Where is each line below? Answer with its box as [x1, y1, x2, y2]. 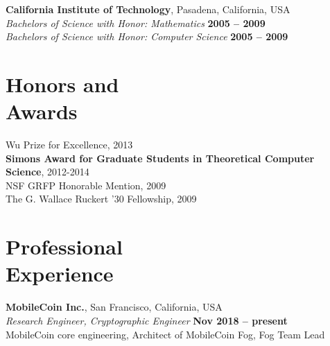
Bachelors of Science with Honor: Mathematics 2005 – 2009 [6, 15, 266, 30]
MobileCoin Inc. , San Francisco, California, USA [6, 300, 223, 314]
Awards [6, 97, 78, 126]
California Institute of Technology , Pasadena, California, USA [6, 2, 290, 16]
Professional [6, 232, 123, 261]
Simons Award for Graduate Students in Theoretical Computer [6, 150, 315, 165]
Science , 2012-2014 [6, 164, 89, 179]
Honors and [6, 69, 119, 98]
